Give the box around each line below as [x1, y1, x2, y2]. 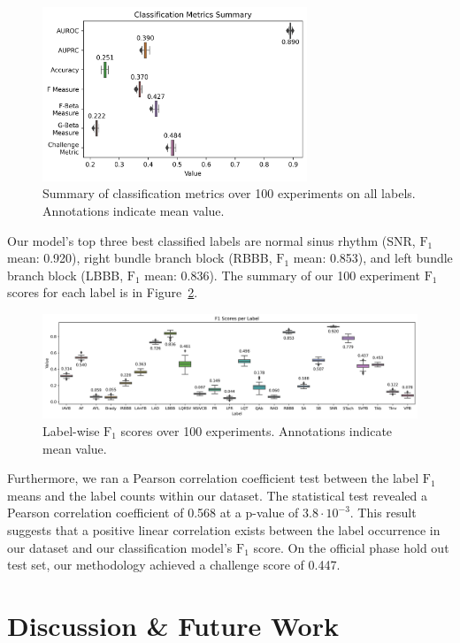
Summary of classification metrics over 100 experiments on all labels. [42, 184, 416, 203]
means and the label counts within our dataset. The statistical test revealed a [7, 486, 427, 504]
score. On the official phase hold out [253, 538, 449, 556]
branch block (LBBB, [7, 265, 124, 284]
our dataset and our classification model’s [7, 538, 233, 556]
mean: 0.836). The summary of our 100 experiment [144, 265, 420, 284]
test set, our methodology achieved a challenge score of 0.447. [7, 555, 341, 574]
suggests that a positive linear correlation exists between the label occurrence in [7, 520, 441, 539]
